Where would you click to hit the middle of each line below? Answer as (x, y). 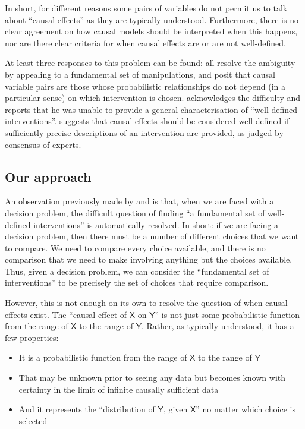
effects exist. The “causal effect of (66, 314)
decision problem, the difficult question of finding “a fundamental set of (135, 212)
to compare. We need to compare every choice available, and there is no (135, 247)
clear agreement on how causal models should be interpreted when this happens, (151, 31)
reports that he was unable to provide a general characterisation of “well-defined (151, 109)
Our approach (48, 176)
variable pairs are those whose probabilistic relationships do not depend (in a (145, 86)
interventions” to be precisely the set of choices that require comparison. (137, 283)
